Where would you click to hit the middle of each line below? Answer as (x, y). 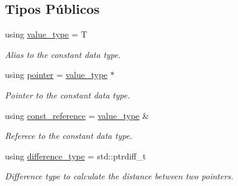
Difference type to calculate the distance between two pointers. (119, 176)
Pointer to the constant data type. (68, 95)
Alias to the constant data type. (63, 54)
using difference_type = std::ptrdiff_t (76, 156)
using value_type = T (46, 34)
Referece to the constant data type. (69, 136)
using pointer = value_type (56, 75)
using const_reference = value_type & (77, 115)
